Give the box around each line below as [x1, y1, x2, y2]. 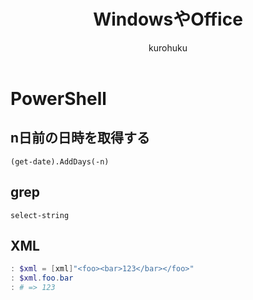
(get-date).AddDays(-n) [10, 156, 110, 167]
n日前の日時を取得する [10, 130, 151, 147]
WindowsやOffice [93, 8, 243, 31]
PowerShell [10, 87, 107, 110]
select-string [10, 210, 70, 220]
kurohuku [148, 41, 188, 54]
